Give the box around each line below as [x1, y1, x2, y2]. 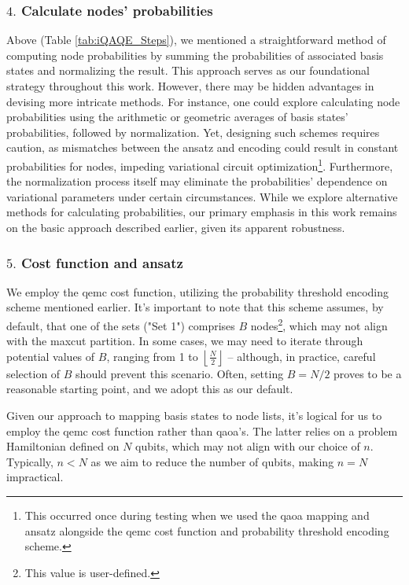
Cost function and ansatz [21, 252, 183, 272]
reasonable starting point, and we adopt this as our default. [6, 381, 293, 397]
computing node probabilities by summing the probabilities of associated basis [6, 46, 384, 63]
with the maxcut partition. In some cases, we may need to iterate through [6, 333, 363, 349]
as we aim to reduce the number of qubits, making [90, 453, 334, 469]
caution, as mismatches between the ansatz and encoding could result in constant [6, 139, 399, 156]
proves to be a [333, 365, 402, 381]
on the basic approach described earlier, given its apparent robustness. [6, 219, 345, 235]
